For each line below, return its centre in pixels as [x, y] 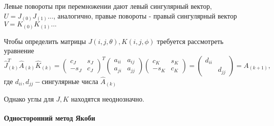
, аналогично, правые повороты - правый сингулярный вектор [145, 15]
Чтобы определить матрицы [45, 41]
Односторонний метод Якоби [50, 117]
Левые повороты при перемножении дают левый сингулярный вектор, [108, 6]
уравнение [19, 51]
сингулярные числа [70, 82]
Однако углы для [29, 98]
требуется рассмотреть [190, 41]
